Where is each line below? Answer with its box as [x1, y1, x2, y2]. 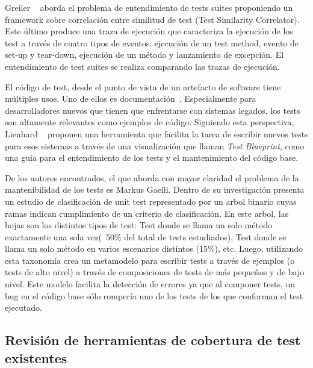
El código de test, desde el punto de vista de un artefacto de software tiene [5, 80, 281, 93]
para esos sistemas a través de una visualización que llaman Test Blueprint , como [5, 139, 305, 152]
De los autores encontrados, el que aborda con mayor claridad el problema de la [5, 171, 299, 184]
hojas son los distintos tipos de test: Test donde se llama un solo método [5, 219, 273, 231]
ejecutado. [5, 301, 42, 314]
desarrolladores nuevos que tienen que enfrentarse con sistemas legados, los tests [5, 104, 300, 116]
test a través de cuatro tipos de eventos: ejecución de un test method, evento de [5, 36, 299, 49]
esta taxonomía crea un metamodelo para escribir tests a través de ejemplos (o [5, 254, 295, 266]
